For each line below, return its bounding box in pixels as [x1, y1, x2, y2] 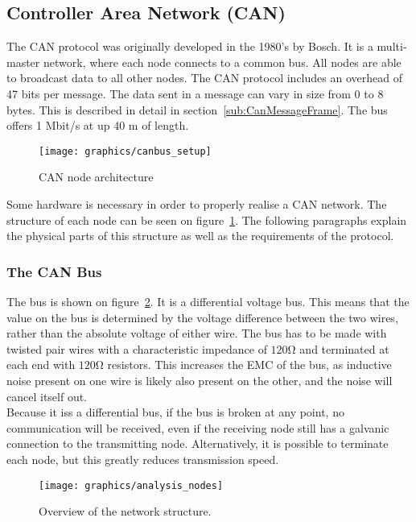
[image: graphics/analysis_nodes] [39, 479, 224, 491]
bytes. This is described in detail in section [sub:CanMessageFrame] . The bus [6, 101, 388, 118]
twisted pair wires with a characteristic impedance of [6, 340, 267, 357]
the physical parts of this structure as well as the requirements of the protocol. [6, 227, 394, 244]
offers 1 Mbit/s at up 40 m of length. [6, 117, 189, 134]
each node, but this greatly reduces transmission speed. [6, 450, 279, 467]
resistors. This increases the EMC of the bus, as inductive [107, 356, 392, 373]
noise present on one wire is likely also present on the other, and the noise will [6, 371, 393, 388]
